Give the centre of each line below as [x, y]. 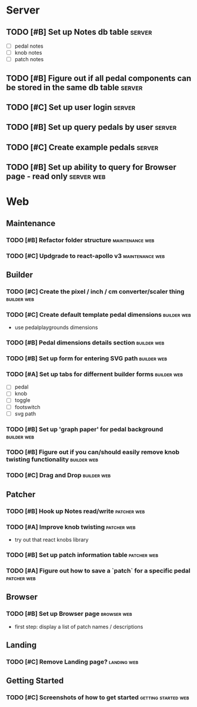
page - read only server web [56, 177]
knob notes [28, 53]
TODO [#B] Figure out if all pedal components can [99, 78]
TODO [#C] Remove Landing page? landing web [72, 662]
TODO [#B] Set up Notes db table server [79, 32]
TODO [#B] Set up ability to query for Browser [91, 167]
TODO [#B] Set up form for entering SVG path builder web [87, 358]
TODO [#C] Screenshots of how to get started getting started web [98, 698]
